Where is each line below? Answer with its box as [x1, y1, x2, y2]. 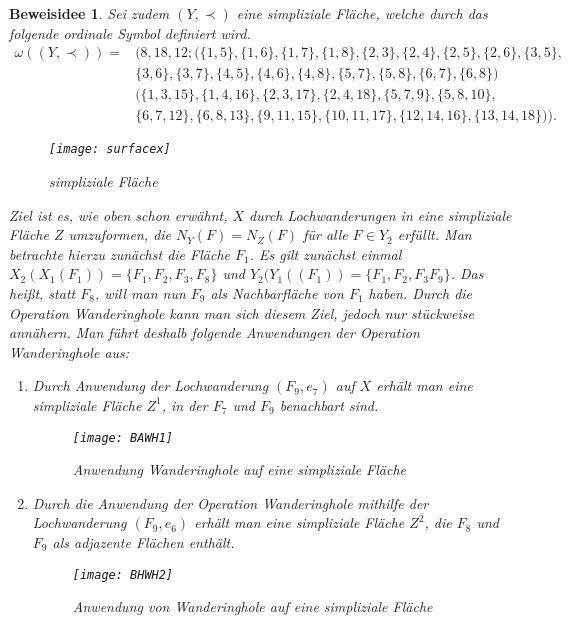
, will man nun [94, 282, 186, 303]
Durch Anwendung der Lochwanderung [32, 375, 269, 396]
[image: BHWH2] [72, 567, 174, 582]
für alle [303, 224, 348, 245]
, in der [161, 394, 208, 415]
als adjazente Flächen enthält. [52, 531, 235, 552]
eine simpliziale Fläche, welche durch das [236, 3, 488, 23]
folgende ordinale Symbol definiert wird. [9, 22, 251, 43]
